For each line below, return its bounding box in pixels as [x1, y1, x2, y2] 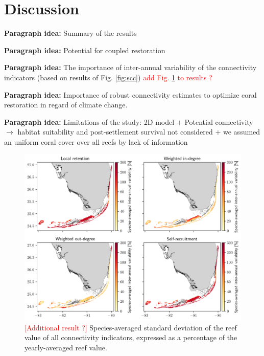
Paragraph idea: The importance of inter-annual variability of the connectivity [4, 62, 257, 73]
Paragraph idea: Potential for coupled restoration [4, 44, 165, 55]
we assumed [223, 126, 260, 137]
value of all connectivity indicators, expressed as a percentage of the [25, 332, 237, 343]
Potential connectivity [184, 116, 253, 127]
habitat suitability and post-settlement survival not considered [17, 126, 213, 137]
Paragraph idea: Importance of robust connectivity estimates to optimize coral [4, 89, 257, 100]
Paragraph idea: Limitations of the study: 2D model [4, 116, 175, 127]
